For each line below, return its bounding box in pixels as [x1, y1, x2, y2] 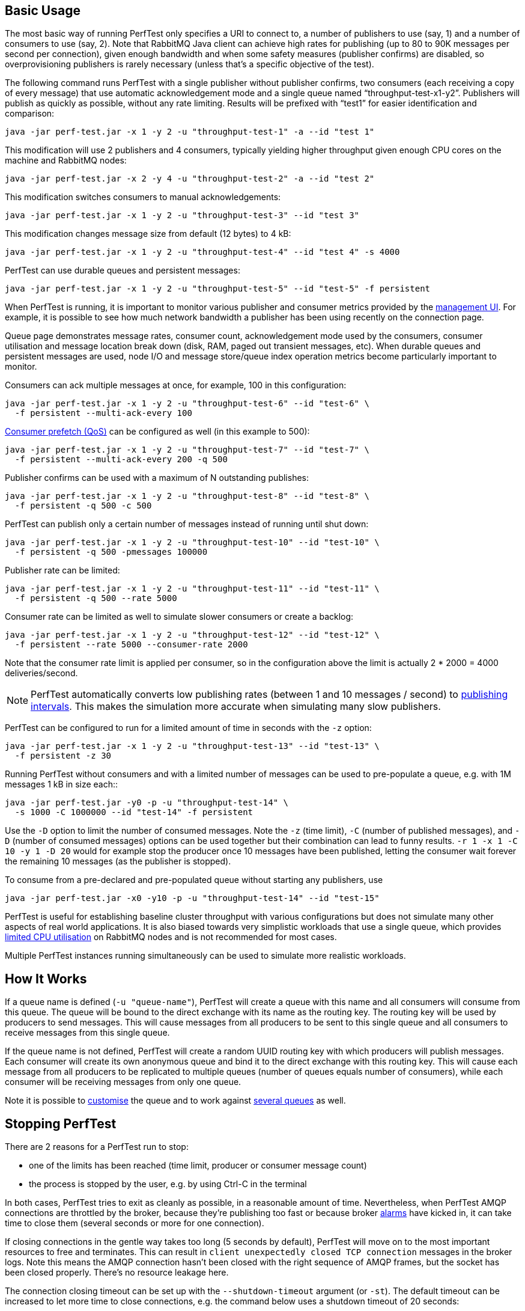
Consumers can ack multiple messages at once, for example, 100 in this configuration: [5, 380, 347, 391]
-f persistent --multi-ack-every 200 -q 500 [14, 454, 228, 465]
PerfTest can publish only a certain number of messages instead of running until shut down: [5, 519, 369, 530]
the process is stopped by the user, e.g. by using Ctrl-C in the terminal [29, 1179, 307, 1190]
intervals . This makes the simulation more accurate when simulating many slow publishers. [31, 700, 441, 713]
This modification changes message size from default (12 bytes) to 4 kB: [5, 228, 291, 239]
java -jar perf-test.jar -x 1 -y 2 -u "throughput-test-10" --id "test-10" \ [5, 537, 380, 548]
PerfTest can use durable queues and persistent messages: [5, 265, 240, 276]
